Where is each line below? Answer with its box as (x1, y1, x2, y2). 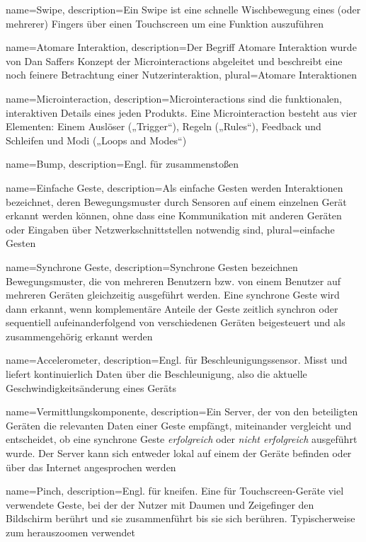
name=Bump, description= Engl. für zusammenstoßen (6, 156, 239, 171)
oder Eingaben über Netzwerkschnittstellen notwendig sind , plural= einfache (6, 221, 335, 236)
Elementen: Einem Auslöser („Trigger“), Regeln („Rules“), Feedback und (6, 119, 321, 134)
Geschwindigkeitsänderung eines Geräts (6, 380, 176, 395)
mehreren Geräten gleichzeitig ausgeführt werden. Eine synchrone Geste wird (6, 287, 340, 302)
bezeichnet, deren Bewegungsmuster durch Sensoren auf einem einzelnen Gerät (6, 194, 347, 209)
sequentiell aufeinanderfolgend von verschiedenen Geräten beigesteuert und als (6, 315, 345, 330)
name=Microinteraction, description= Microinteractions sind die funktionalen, (6, 91, 342, 105)
